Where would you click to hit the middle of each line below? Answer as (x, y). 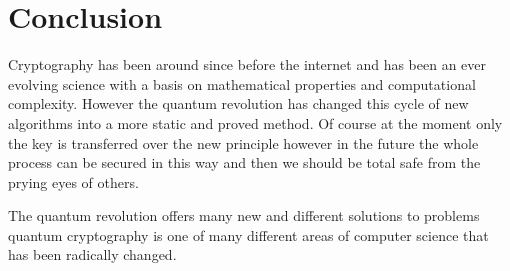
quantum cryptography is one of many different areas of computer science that (248, 234)
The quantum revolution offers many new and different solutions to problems (244, 215)
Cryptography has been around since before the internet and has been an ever (247, 64)
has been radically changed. (92, 254)
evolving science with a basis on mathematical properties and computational (242, 83)
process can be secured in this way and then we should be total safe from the (244, 162)
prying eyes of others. (73, 181)
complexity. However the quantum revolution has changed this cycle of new (238, 103)
